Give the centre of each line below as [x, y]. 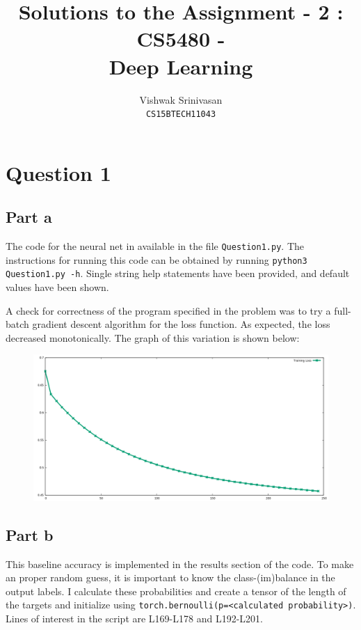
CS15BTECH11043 [181, 115]
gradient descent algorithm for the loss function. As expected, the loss [181, 324]
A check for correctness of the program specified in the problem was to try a [168, 310]
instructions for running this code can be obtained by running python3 [157, 259]
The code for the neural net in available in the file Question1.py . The [155, 246]
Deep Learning [181, 66]
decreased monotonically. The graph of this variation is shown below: [153, 337]
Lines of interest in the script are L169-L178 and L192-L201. [134, 619]
